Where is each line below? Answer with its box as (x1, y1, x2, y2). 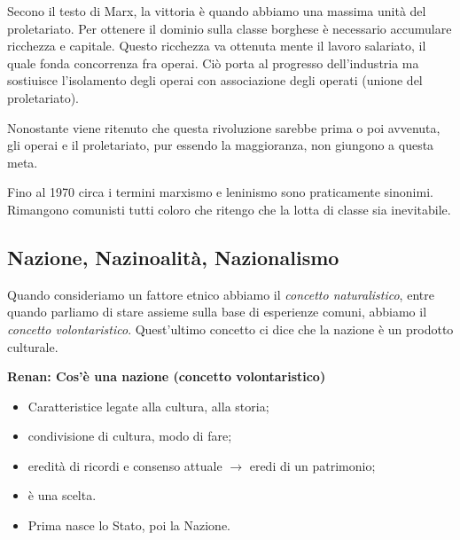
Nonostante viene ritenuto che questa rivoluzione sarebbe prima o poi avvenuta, (7, 118, 441, 137)
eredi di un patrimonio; (249, 456, 376, 474)
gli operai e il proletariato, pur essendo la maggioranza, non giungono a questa (7, 136, 434, 154)
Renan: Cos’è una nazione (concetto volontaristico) (7, 367, 326, 386)
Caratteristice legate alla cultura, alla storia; (27, 396, 269, 415)
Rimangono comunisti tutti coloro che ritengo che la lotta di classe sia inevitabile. (7, 200, 451, 218)
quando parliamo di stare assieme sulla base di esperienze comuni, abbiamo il (7, 302, 427, 321)
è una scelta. (27, 486, 97, 505)
